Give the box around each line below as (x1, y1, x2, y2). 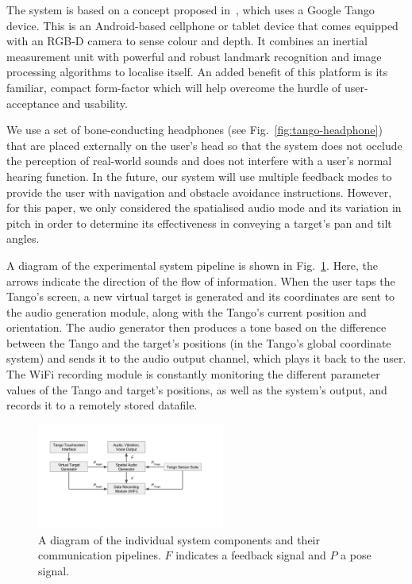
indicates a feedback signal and (175, 547, 326, 563)
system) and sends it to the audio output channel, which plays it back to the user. (6, 350, 406, 367)
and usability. (62, 94, 128, 111)
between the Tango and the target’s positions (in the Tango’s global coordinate (6, 334, 391, 351)
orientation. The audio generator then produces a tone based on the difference (6, 319, 387, 336)
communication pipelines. (38, 547, 161, 563)
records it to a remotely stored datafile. (6, 397, 198, 413)
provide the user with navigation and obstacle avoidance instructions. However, (6, 183, 392, 200)
